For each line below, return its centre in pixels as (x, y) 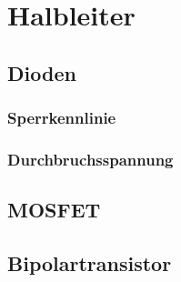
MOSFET (54, 210)
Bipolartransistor (90, 263)
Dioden (42, 72)
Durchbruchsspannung (90, 159)
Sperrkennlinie (62, 118)
